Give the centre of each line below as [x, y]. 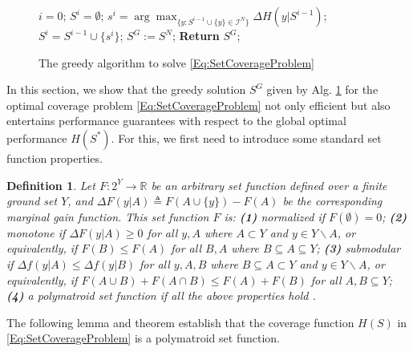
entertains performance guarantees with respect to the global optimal [176, 121]
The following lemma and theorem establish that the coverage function [180, 322]
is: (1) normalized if [275, 216]
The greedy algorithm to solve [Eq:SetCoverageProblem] [177, 62]
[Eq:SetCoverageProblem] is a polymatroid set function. [143, 338]
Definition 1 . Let [51, 185]
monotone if [36, 232]
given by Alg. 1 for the [322, 89]
